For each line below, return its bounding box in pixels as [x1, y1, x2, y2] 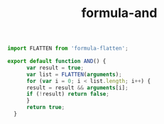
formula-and [81, 5, 158, 21]
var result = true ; [26, 64, 84, 72]
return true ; [26, 104, 65, 111]
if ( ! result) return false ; [26, 91, 110, 98]
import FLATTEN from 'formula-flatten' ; [7, 45, 129, 52]
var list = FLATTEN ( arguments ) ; [26, 71, 122, 78]
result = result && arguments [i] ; [26, 84, 129, 91]
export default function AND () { [7, 58, 106, 65]
